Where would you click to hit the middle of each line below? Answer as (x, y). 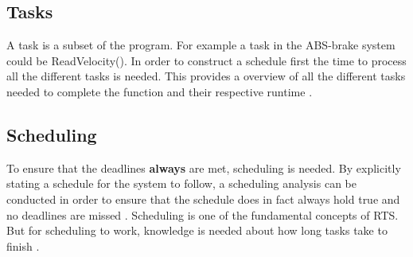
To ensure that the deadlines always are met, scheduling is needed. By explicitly (204, 167)
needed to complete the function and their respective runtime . (160, 91)
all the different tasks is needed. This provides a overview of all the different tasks (206, 76)
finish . (23, 245)
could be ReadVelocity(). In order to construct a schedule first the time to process (206, 60)
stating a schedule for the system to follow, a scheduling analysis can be (181, 183)
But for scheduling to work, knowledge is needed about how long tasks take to (197, 230)
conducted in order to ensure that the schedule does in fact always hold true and (203, 199)
